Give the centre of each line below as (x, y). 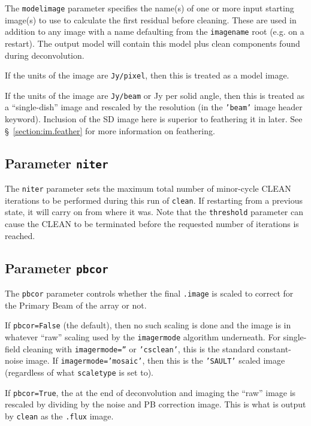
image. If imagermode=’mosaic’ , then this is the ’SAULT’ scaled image (155, 360)
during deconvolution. (45, 55)
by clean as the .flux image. (59, 416)
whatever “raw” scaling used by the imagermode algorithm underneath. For (143, 336)
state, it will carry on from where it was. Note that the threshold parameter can (154, 212)
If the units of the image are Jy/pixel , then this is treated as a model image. (147, 75)
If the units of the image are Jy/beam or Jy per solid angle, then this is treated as (155, 95)
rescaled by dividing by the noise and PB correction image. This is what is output (155, 404)
